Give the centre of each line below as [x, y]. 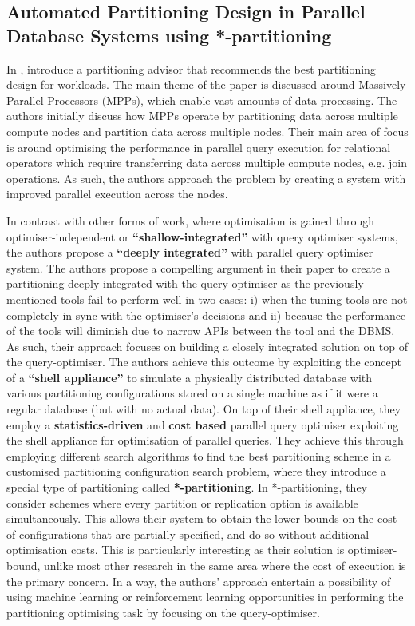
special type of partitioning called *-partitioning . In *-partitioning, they [187, 487]
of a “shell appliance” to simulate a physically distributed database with [190, 377]
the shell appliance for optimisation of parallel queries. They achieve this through [205, 440]
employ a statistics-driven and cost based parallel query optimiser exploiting [203, 424]
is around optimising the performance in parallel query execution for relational [199, 147]
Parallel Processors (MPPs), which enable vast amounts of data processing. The [202, 100]
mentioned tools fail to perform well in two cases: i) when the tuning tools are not [207, 299]
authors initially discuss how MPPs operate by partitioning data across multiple [202, 116]
